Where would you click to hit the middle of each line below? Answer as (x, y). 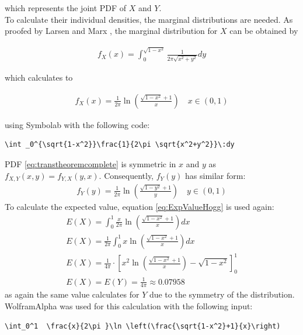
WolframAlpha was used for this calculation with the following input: (129, 305)
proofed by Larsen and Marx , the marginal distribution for (111, 31)
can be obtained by (264, 31)
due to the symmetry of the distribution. (222, 294)
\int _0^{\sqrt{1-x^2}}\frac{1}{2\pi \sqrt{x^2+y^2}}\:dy (120, 145)
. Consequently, (126, 175)
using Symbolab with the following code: (77, 124)
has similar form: (215, 175)
